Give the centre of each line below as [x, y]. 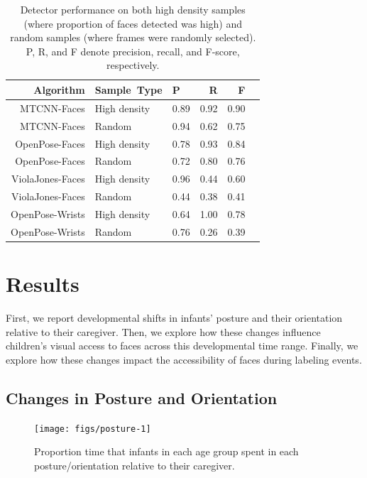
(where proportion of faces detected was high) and [133, 23]
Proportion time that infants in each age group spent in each [166, 451]
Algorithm [59, 89]
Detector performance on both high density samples [133, 9]
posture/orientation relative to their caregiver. [135, 465]
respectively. [133, 65]
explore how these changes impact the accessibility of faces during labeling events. [184, 359]
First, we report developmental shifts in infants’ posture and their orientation [174, 317]
